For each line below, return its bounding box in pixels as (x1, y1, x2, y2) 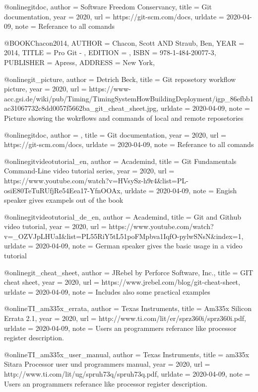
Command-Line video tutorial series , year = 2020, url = (4, 165, 175, 176)
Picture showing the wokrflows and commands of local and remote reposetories (4, 112, 244, 123)
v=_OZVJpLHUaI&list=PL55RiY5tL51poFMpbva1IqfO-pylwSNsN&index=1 (4, 231, 242, 241)
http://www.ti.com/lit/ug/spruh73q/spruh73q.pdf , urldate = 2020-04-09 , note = (4, 369, 251, 379)
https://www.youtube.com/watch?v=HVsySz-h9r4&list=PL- (4, 175, 189, 185)
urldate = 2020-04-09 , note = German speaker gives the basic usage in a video (4, 240, 243, 251)
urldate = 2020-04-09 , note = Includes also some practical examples (4, 286, 210, 297)
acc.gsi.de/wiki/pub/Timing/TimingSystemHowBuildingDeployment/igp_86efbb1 (4, 93, 254, 103)
